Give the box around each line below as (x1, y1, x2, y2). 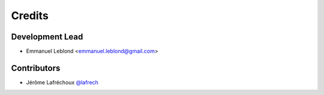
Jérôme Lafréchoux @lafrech (26, 78, 99, 86)
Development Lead (11, 32, 83, 42)
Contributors (11, 63, 61, 73)
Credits (11, 9, 49, 22)
